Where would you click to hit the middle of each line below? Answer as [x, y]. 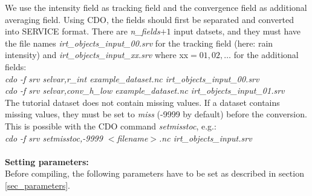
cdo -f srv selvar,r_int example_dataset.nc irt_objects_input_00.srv [132, 78]
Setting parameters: [47, 161]
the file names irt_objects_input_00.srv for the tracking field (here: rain [139, 43]
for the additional [266, 55]
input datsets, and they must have [237, 31]
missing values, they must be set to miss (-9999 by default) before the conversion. [156, 114]
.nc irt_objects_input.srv [206, 138]
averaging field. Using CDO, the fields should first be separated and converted [149, 19]
